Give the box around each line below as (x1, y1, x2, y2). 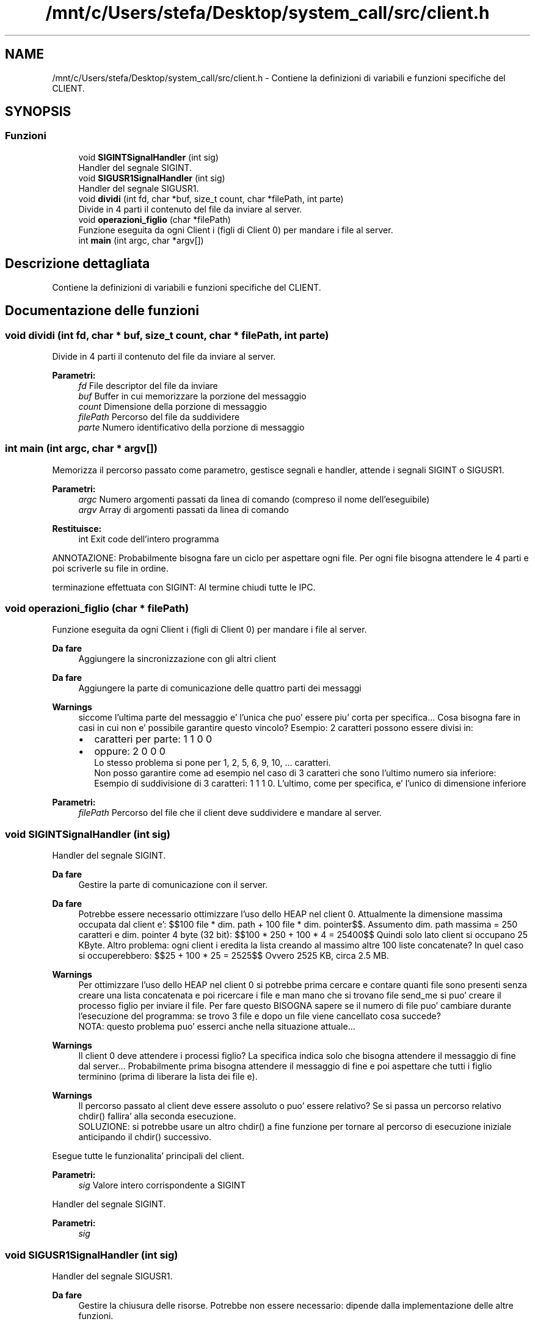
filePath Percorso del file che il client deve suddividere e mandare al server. (78, 807, 382, 818)
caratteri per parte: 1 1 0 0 (94, 733, 213, 746)
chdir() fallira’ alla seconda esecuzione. (78, 1111, 236, 1122)
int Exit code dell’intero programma (78, 533, 219, 544)
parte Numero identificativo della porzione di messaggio (78, 421, 305, 432)
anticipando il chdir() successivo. (78, 1132, 212, 1143)
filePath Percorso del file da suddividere (78, 411, 240, 422)
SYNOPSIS (5, 104, 71, 120)
